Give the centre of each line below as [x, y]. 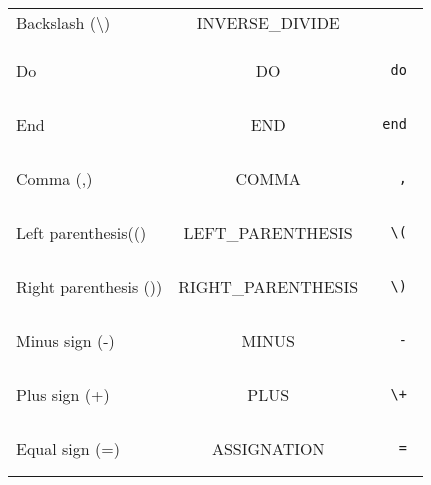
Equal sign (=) [68, 448]
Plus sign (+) [63, 394]
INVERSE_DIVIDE [268, 22]
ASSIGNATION [268, 448]
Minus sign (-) [65, 340]
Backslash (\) [63, 22]
